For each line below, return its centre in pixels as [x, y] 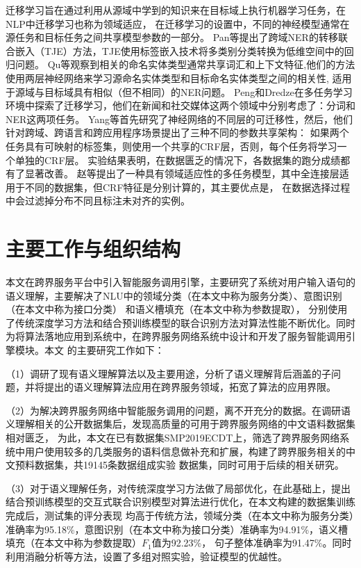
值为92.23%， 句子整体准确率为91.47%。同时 [252, 543]
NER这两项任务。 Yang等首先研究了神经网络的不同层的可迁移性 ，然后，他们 [179, 119]
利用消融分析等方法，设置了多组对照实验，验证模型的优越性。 [146, 556]
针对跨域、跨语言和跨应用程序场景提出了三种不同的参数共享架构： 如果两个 [177, 132]
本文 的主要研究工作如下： [104, 350]
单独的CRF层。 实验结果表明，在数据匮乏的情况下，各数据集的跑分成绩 [178, 160]
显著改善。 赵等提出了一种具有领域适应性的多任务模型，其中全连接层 [182, 173]
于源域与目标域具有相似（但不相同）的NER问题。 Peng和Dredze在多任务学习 [179, 91]
